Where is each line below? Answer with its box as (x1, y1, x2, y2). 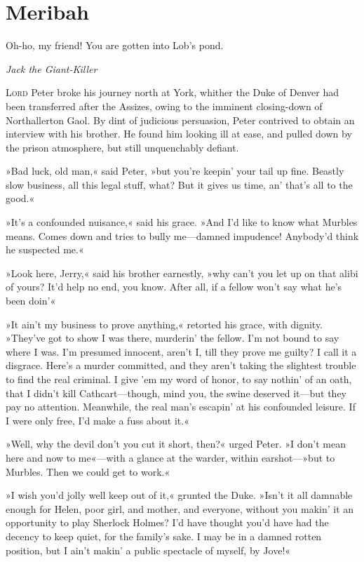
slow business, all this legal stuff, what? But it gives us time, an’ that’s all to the (6, 177, 353, 192)
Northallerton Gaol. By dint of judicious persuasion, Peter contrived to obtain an (6, 112, 355, 127)
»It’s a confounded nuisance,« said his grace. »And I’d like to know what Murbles (6, 215, 358, 229)
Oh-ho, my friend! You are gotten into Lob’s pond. (6, 38, 224, 53)
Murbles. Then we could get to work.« (6, 464, 170, 479)
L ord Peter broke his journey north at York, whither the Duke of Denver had (6, 85, 339, 100)
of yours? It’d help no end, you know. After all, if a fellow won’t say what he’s (6, 279, 342, 294)
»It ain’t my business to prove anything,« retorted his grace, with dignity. (6, 316, 323, 331)
